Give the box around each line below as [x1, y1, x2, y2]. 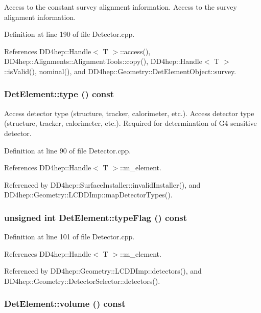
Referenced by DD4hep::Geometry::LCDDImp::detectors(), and [4, 265, 202, 276]
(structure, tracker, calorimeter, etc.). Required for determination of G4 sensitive [4, 118, 257, 128]
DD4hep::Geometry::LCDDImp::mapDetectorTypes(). [4, 189, 173, 200]
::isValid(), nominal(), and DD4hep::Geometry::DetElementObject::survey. [4, 65, 236, 76]
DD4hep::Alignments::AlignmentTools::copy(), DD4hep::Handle [4, 56, 202, 66]
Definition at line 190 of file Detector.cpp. [4, 29, 135, 39]
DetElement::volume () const [4, 297, 126, 310]
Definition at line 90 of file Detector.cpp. [4, 145, 131, 155]
